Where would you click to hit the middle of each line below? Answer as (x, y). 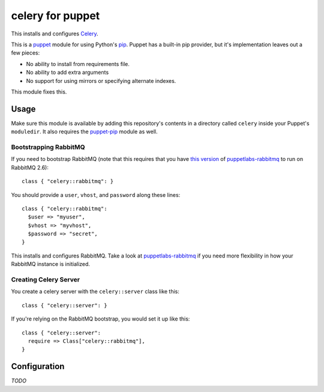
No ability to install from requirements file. (78, 64)
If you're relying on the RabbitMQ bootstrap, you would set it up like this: (100, 319)
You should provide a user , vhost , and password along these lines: (96, 194)
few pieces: (25, 53)
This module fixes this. (39, 92)
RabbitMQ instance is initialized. (50, 264)
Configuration (38, 366)
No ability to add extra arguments (67, 73)
